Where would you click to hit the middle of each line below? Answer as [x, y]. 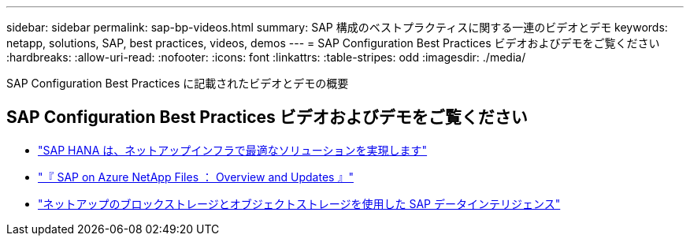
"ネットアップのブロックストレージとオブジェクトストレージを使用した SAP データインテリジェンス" [299, 203]
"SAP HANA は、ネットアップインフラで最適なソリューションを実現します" [233, 150]
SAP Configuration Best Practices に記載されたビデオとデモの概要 [178, 83]
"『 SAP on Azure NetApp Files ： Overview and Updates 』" [196, 177]
